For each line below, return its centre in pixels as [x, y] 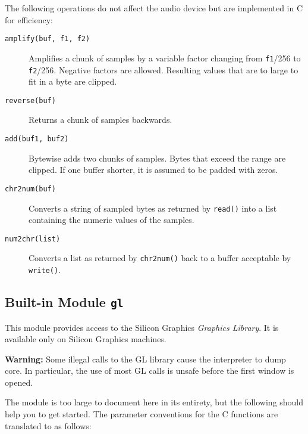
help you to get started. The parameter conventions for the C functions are [142, 414]
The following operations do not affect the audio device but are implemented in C [154, 8]
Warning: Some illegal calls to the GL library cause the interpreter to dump [145, 359]
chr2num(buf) [30, 189]
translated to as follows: [48, 425]
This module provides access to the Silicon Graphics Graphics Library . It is [142, 327]
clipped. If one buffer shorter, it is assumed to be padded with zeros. [153, 170]
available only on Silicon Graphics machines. [86, 339]
